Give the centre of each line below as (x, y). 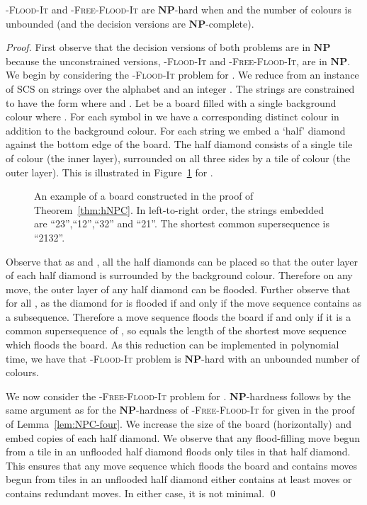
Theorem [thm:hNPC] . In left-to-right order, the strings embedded (179, 209)
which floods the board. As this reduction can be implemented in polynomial (173, 345)
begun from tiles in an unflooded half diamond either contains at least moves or (179, 479)
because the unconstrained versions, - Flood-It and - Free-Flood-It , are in (166, 61)
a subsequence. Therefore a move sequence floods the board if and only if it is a (179, 316)
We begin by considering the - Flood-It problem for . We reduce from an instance (182, 75)
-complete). (230, 23)
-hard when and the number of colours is (263, 9)
